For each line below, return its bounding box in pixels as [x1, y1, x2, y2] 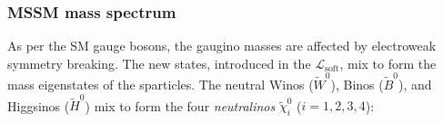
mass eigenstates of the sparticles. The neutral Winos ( [7, 75, 314, 94]
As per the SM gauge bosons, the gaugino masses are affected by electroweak [7, 36, 437, 55]
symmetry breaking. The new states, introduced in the [7, 53, 311, 72]
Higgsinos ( [7, 96, 70, 115]
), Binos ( [330, 75, 384, 94]
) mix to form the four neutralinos [85, 96, 276, 115]
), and [398, 75, 432, 94]
